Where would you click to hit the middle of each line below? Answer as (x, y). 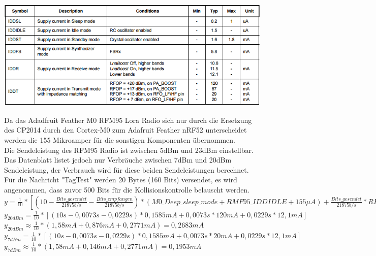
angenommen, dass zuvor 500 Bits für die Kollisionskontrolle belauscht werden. (127, 189)
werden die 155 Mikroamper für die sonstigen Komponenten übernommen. (120, 139)
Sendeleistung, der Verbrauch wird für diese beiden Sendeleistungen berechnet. (127, 169)
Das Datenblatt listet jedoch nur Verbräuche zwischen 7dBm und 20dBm (118, 160)
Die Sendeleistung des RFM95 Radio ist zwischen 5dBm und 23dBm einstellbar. (129, 150)
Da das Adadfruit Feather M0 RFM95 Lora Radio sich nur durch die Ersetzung (128, 120)
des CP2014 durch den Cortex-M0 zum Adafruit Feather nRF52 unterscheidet (126, 130)
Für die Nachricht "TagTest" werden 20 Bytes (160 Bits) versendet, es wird (121, 180)
